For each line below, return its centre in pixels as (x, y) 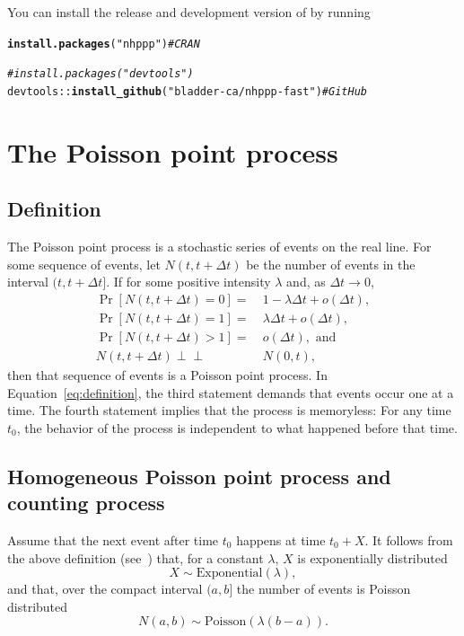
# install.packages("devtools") (101, 74)
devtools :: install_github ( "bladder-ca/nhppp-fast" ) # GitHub (187, 91)
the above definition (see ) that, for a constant (136, 557)
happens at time (281, 540)
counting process (86, 503)
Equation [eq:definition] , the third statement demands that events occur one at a (231, 392)
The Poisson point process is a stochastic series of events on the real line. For (219, 247)
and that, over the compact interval (105, 589)
